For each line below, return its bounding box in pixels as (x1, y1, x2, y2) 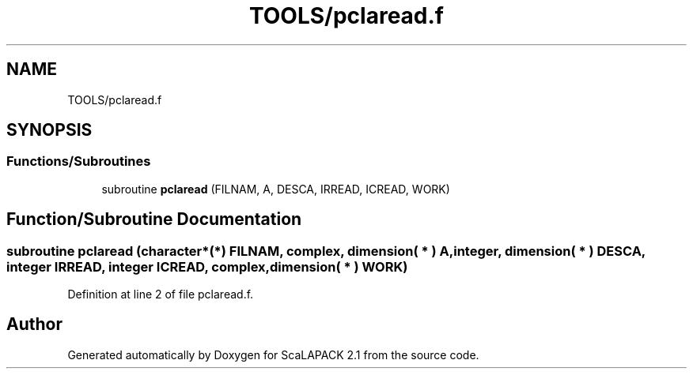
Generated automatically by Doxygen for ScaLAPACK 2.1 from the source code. (67, 347, 479, 362)
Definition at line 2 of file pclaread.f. (67, 287, 254, 302)
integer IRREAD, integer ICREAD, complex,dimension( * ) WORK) (6, 258, 408, 275)
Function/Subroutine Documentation (6, 209, 302, 230)
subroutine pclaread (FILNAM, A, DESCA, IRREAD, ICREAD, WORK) (101, 182, 450, 196)
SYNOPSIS (6, 120, 93, 141)
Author (6, 314, 62, 335)
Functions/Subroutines (6, 153, 151, 170)
